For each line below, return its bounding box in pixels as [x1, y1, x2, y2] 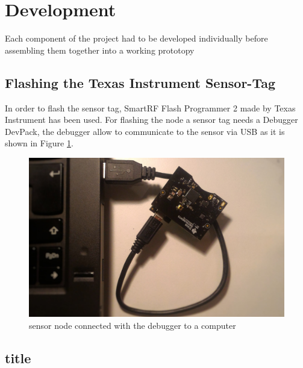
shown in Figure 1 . [5, 137, 73, 149]
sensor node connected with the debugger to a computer [29, 319, 236, 331]
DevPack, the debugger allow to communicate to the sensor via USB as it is [5, 125, 285, 137]
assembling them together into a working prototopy [5, 43, 195, 56]
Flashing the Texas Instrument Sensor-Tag [5, 73, 275, 92]
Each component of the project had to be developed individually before [5, 32, 268, 45]
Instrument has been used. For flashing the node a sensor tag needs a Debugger [5, 113, 298, 126]
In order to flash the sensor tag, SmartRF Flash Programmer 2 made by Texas [5, 101, 296, 114]
